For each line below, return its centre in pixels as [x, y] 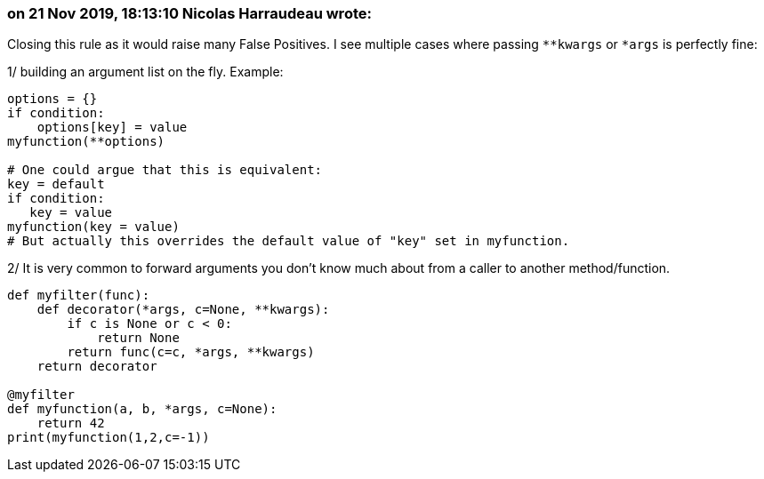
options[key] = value [112, 128]
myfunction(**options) [86, 142]
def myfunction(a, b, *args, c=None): [142, 409]
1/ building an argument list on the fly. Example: [145, 72]
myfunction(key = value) [93, 227]
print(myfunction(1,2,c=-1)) [109, 438]
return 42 [71, 423]
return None [138, 338]
